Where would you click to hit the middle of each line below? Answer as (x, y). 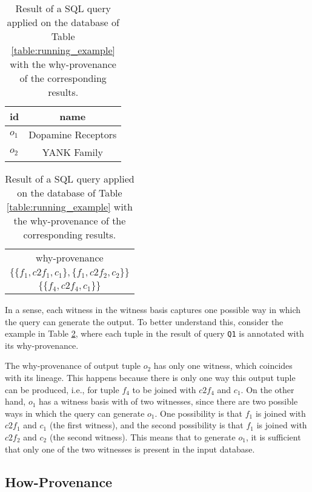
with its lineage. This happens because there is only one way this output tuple (150, 378)
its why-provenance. (42, 345)
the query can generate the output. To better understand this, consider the (144, 321)
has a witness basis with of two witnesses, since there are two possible (168, 401)
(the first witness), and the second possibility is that (146, 425)
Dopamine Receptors (73, 134)
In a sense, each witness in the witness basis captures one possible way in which (153, 309)
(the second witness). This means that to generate (142, 437)
